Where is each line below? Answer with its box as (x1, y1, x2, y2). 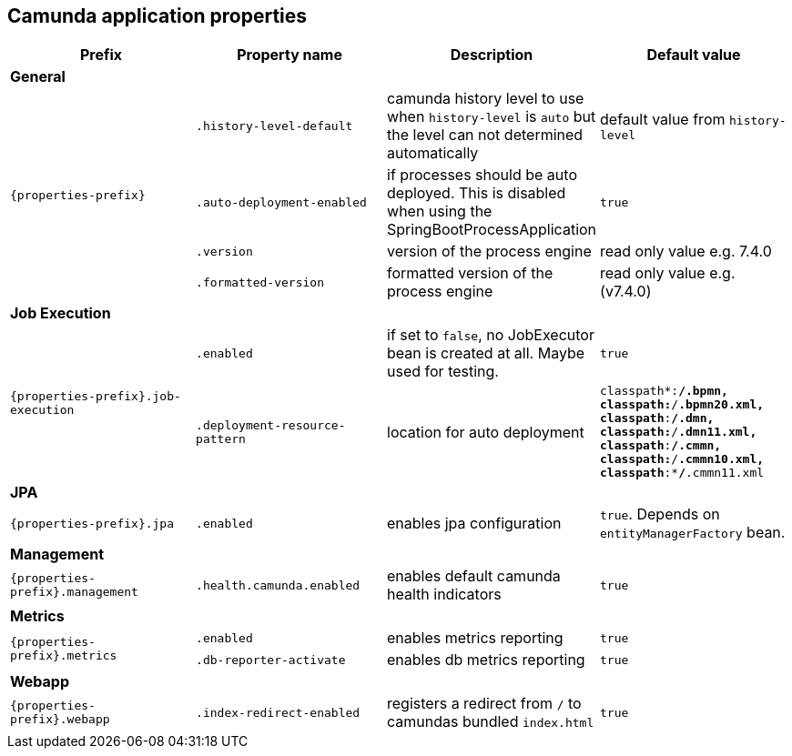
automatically (387, 144, 479, 163)
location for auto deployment (387, 422, 584, 441)
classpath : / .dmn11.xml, (600, 425, 757, 439)
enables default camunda (387, 567, 561, 586)
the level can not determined (387, 126, 584, 145)
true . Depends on (600, 505, 720, 524)
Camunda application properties (7, 5, 308, 27)
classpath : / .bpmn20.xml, (600, 398, 765, 412)
